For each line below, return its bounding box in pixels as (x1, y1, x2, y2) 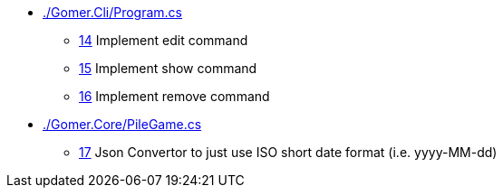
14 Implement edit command (79, 32, 248, 48)
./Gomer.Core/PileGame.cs (43, 116, 202, 132)
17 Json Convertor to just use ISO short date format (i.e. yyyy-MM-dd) (79, 144, 498, 160)
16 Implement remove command (79, 88, 270, 104)
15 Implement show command (79, 60, 257, 76)
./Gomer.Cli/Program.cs (43, 5, 182, 20)
